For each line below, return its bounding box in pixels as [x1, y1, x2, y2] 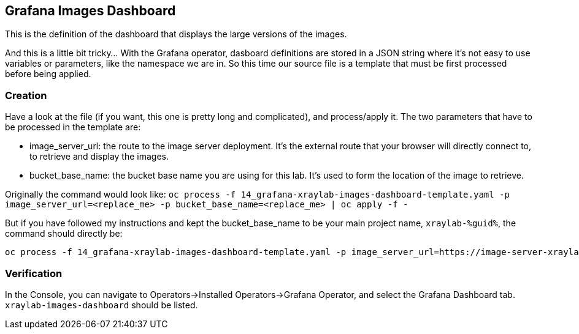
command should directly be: [5, 228, 123, 239]
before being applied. [5, 69, 91, 80]
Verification [5, 267, 63, 280]
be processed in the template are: [5, 122, 141, 133]
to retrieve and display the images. [29, 151, 169, 162]
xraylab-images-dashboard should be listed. [5, 299, 198, 310]
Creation [5, 89, 47, 102]
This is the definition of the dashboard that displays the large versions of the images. [5, 29, 347, 40]
